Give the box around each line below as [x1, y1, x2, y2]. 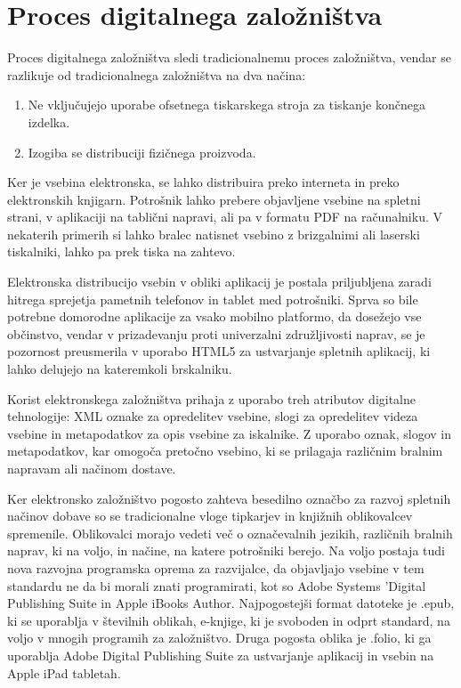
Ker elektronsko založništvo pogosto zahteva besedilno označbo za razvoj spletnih [7, 489, 451, 507]
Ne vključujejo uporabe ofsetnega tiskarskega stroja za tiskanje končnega [28, 95, 425, 114]
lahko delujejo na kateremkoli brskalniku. [7, 360, 232, 378]
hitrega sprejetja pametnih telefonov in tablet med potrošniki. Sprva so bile [7, 289, 418, 308]
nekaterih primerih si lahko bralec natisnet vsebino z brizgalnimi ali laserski [7, 224, 420, 243]
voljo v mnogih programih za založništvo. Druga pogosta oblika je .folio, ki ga [7, 628, 432, 647]
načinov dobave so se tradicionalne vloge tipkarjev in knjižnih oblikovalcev [7, 506, 413, 525]
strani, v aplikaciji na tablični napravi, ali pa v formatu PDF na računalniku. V [7, 207, 442, 226]
